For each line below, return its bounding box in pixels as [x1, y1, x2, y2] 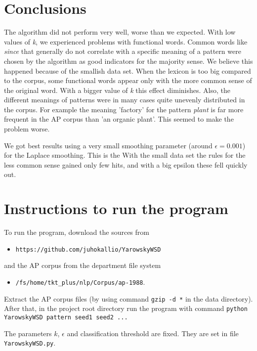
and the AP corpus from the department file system [4, 260, 161, 270]
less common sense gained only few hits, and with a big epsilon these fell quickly [4, 159, 248, 170]
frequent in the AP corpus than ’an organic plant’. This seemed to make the [4, 114, 234, 124]
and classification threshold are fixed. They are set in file [67, 328, 239, 338]
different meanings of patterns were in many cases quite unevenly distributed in [4, 94, 245, 105]
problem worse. [4, 124, 50, 134]
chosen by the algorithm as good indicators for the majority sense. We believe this [4, 55, 253, 66]
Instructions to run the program [4, 198, 228, 219]
